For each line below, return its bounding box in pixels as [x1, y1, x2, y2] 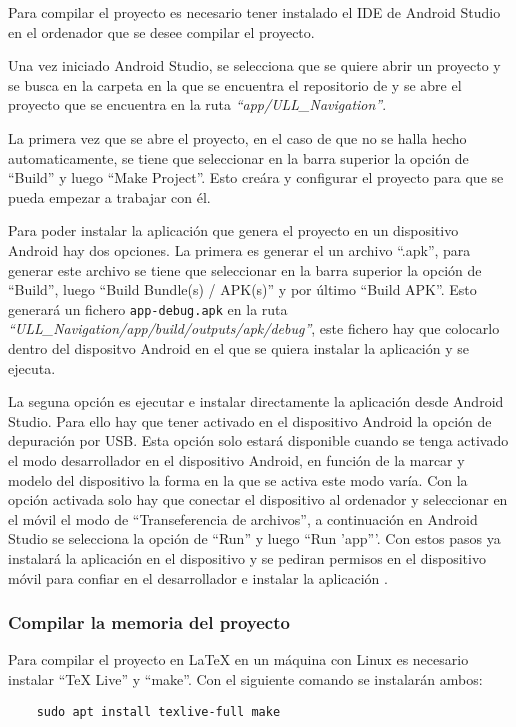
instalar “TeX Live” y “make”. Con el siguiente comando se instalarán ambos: [8, 668, 483, 689]
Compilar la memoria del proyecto [8, 610, 290, 635]
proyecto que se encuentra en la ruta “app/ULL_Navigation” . [8, 94, 387, 115]
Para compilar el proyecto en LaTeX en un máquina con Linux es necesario [8, 649, 469, 670]
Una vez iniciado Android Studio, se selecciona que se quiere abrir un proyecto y [8, 55, 501, 76]
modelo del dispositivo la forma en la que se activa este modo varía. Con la [8, 469, 468, 490]
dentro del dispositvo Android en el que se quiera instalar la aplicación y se [8, 337, 469, 358]
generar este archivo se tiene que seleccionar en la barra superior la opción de [8, 259, 482, 280]
